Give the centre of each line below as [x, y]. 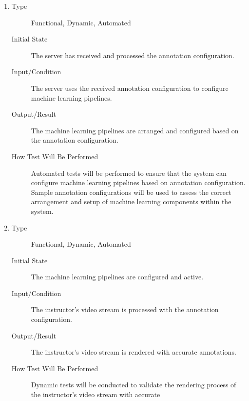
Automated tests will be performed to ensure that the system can [129, 173]
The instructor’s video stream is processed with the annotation [125, 309]
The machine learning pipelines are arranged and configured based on [135, 130]
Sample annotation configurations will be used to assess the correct [131, 192]
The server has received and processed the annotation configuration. [133, 55]
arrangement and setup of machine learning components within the [131, 201]
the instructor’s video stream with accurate [96, 394]
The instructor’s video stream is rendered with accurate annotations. [134, 352]
